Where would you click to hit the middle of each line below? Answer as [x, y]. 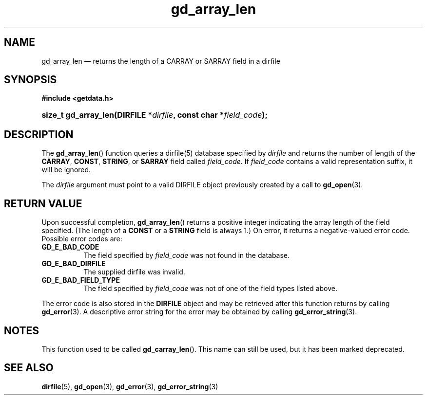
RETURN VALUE [43, 203]
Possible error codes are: [82, 239]
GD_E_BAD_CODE [70, 247]
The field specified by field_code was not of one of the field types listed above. [210, 289]
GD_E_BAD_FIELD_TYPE [81, 280]
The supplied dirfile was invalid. [134, 272]
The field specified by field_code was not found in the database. [187, 255]
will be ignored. [66, 170]
